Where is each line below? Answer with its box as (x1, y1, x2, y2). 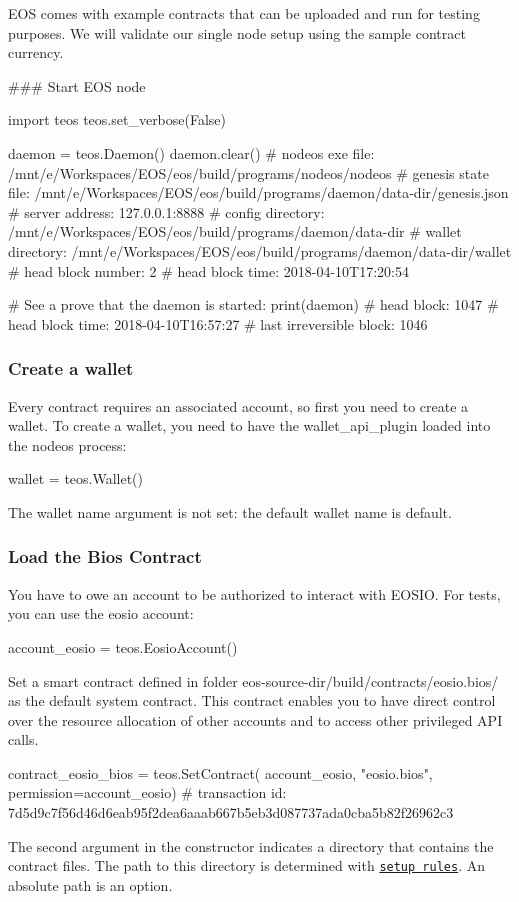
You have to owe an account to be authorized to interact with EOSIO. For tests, (8, 583, 501, 604)
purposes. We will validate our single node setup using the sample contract (8, 22, 466, 43)
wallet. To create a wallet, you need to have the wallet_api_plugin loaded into (8, 415, 491, 436)
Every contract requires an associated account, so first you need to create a (8, 395, 469, 416)
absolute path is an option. (8, 874, 173, 895)
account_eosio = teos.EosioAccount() (8, 636, 238, 657)
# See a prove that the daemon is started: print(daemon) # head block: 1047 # (8, 294, 499, 315)
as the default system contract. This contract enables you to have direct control (8, 690, 496, 711)
